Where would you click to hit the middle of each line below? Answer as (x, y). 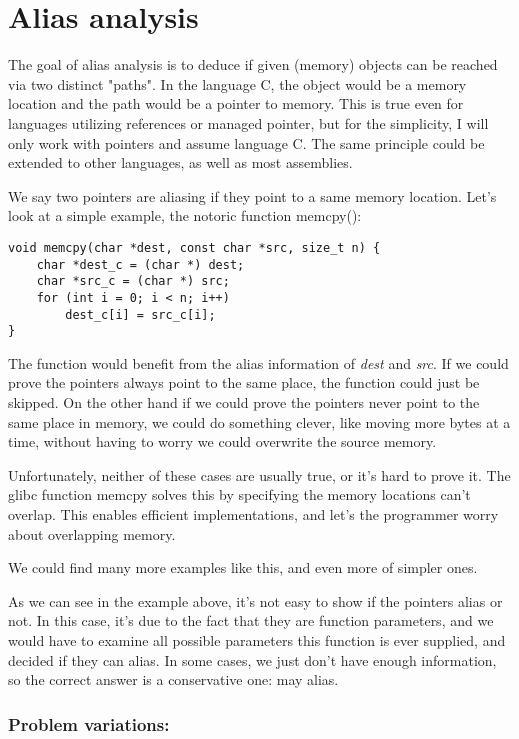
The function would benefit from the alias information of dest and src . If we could (258, 362)
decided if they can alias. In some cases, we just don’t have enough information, (252, 659)
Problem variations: (89, 723)
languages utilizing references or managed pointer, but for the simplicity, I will (248, 122)
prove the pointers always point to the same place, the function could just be (244, 382)
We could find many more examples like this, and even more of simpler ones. (243, 567)
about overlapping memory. (92, 533)
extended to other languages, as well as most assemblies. (180, 162)
